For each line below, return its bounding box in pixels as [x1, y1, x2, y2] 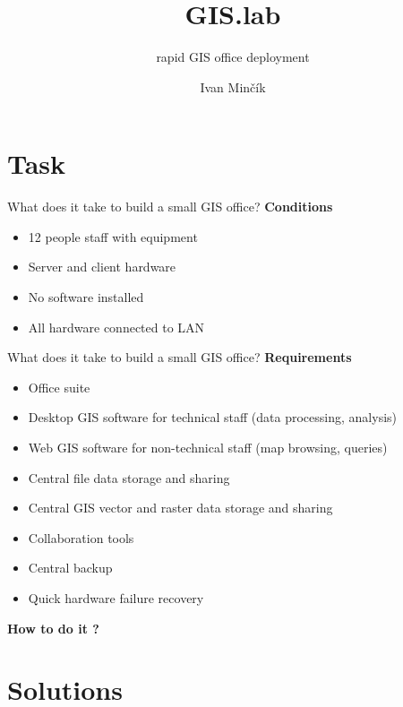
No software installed [28, 288, 144, 306]
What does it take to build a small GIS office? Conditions [7, 197, 333, 216]
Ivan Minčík [200, 77, 266, 96]
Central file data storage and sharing [28, 468, 230, 487]
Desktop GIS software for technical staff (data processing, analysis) [28, 408, 398, 427]
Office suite [28, 377, 90, 396]
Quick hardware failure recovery [28, 588, 204, 607]
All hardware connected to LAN [28, 317, 205, 336]
